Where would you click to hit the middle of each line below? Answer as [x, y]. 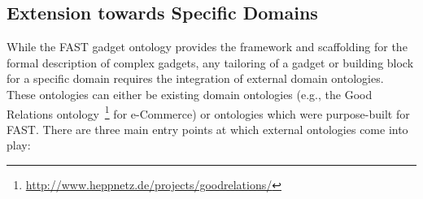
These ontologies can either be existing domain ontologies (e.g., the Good [190, 94]
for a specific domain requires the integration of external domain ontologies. [195, 78]
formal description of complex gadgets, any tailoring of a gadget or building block [210, 62]
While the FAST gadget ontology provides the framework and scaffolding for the [207, 47]
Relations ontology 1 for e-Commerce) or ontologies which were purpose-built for [208, 112]
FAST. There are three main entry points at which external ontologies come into [207, 129]
